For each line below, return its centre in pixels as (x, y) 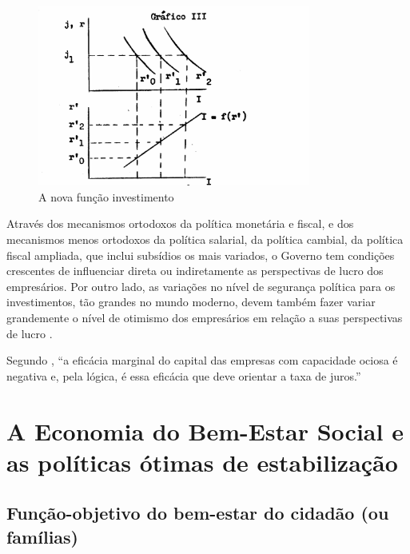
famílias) (42, 536)
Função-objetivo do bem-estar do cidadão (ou (198, 513)
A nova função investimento (106, 196)
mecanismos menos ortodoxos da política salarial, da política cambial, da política (205, 239)
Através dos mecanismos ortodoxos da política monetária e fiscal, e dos (180, 223)
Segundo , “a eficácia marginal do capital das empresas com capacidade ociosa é (202, 360)
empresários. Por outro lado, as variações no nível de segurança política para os (201, 286)
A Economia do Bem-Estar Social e (205, 430)
